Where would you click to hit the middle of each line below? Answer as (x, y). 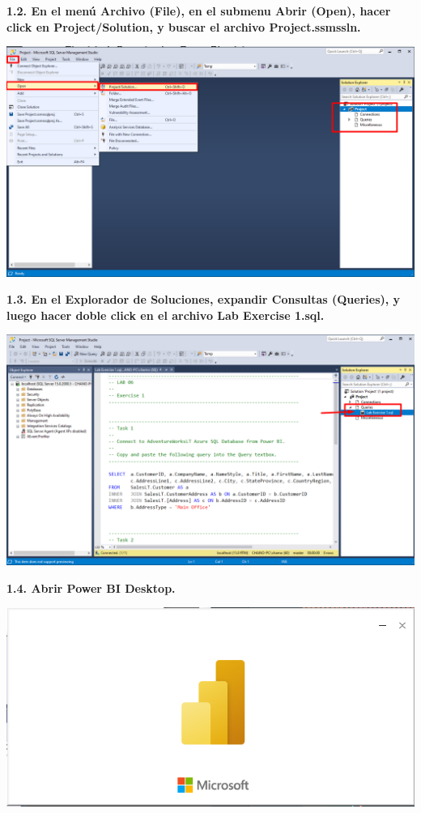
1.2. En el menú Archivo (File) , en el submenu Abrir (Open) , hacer (199, 11)
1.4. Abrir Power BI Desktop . (91, 587)
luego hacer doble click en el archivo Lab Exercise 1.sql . (166, 315)
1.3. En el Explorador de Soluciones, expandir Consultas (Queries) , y (204, 299)
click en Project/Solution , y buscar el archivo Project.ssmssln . (184, 26)
